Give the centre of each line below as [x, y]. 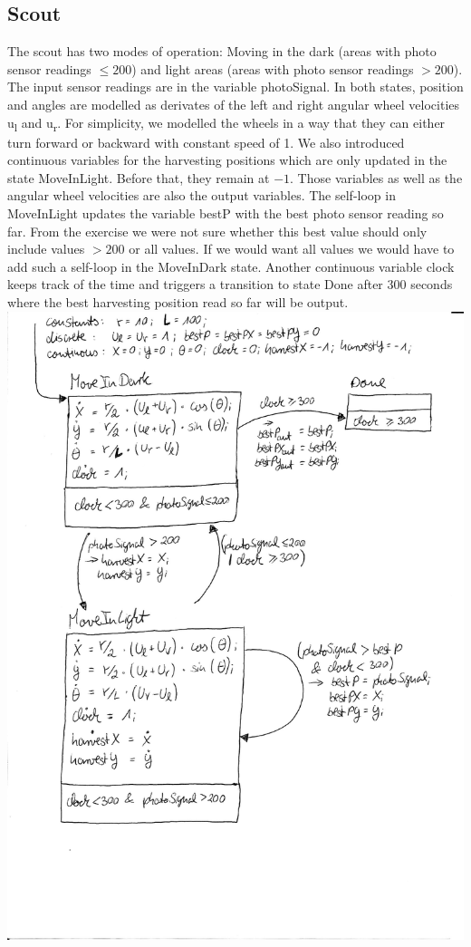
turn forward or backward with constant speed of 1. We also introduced [206, 142]
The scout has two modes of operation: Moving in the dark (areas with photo [222, 51]
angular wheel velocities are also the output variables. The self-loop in [202, 195]
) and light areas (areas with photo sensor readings [273, 68]
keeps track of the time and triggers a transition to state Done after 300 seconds [230, 284]
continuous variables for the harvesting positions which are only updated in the [227, 160]
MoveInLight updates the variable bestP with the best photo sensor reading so [226, 213]
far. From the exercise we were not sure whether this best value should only [217, 231]
